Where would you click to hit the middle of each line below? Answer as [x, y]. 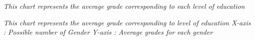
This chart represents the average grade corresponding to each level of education [124, 6]
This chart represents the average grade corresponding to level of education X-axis [127, 22]
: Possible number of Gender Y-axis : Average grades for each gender [108, 32]
